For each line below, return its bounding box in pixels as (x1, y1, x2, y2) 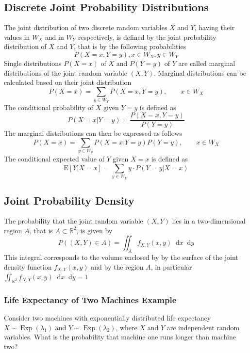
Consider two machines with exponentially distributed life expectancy (4, 313, 211, 323)
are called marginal (178, 58, 235, 68)
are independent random (167, 322, 240, 332)
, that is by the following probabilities (73, 41, 186, 51)
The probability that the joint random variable (4, 216, 143, 226)
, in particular (150, 261, 192, 272)
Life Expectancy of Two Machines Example (4, 293, 177, 305)
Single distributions (4, 58, 62, 68)
